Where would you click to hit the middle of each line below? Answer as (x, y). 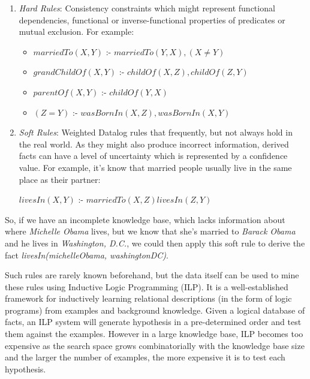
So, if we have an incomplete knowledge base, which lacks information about (145, 219)
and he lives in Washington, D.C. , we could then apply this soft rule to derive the (155, 243)
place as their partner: (60, 179)
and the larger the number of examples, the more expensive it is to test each (145, 357)
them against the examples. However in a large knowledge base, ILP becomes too (154, 334)
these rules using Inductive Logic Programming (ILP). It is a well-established (147, 286)
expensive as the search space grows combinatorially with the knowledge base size (155, 345)
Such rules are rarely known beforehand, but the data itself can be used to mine (152, 275)
